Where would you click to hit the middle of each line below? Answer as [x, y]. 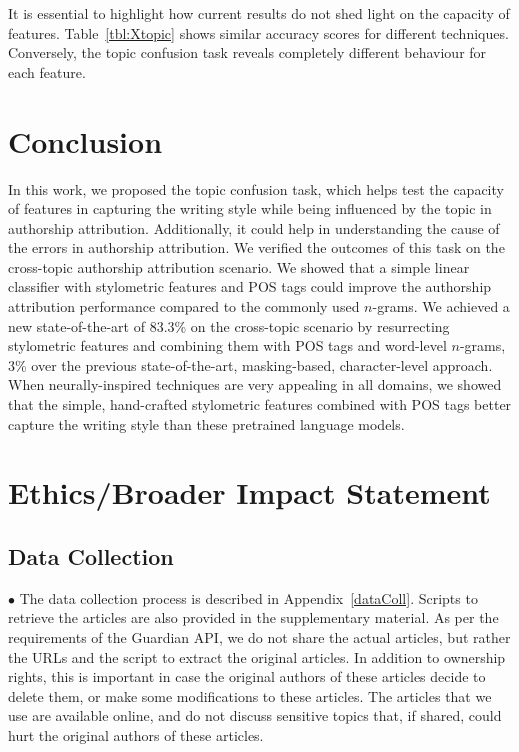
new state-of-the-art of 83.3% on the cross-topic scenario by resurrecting [229, 325]
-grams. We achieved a [441, 306]
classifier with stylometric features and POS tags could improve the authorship [250, 286]
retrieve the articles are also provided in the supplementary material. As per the [253, 617]
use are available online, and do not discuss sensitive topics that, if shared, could [255, 715]
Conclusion [85, 140]
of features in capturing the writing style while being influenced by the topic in [250, 208]
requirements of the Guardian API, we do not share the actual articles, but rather [259, 636]
